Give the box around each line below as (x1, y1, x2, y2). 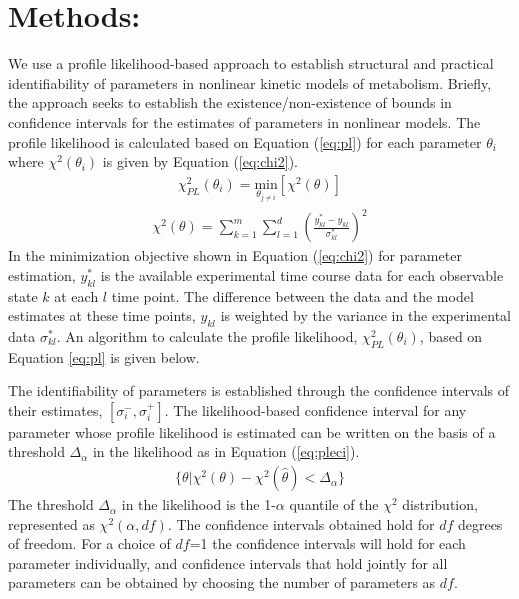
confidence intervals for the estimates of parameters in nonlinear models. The (8, 111, 481, 132)
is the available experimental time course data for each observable (100, 264, 504, 285)
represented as (8, 513, 95, 534)
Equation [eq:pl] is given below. (8, 346, 200, 367)
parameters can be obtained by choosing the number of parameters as (8, 572, 436, 593)
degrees (457, 513, 503, 534)
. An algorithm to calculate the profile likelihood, (56, 325, 358, 346)
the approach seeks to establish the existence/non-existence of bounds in (8, 92, 452, 113)
